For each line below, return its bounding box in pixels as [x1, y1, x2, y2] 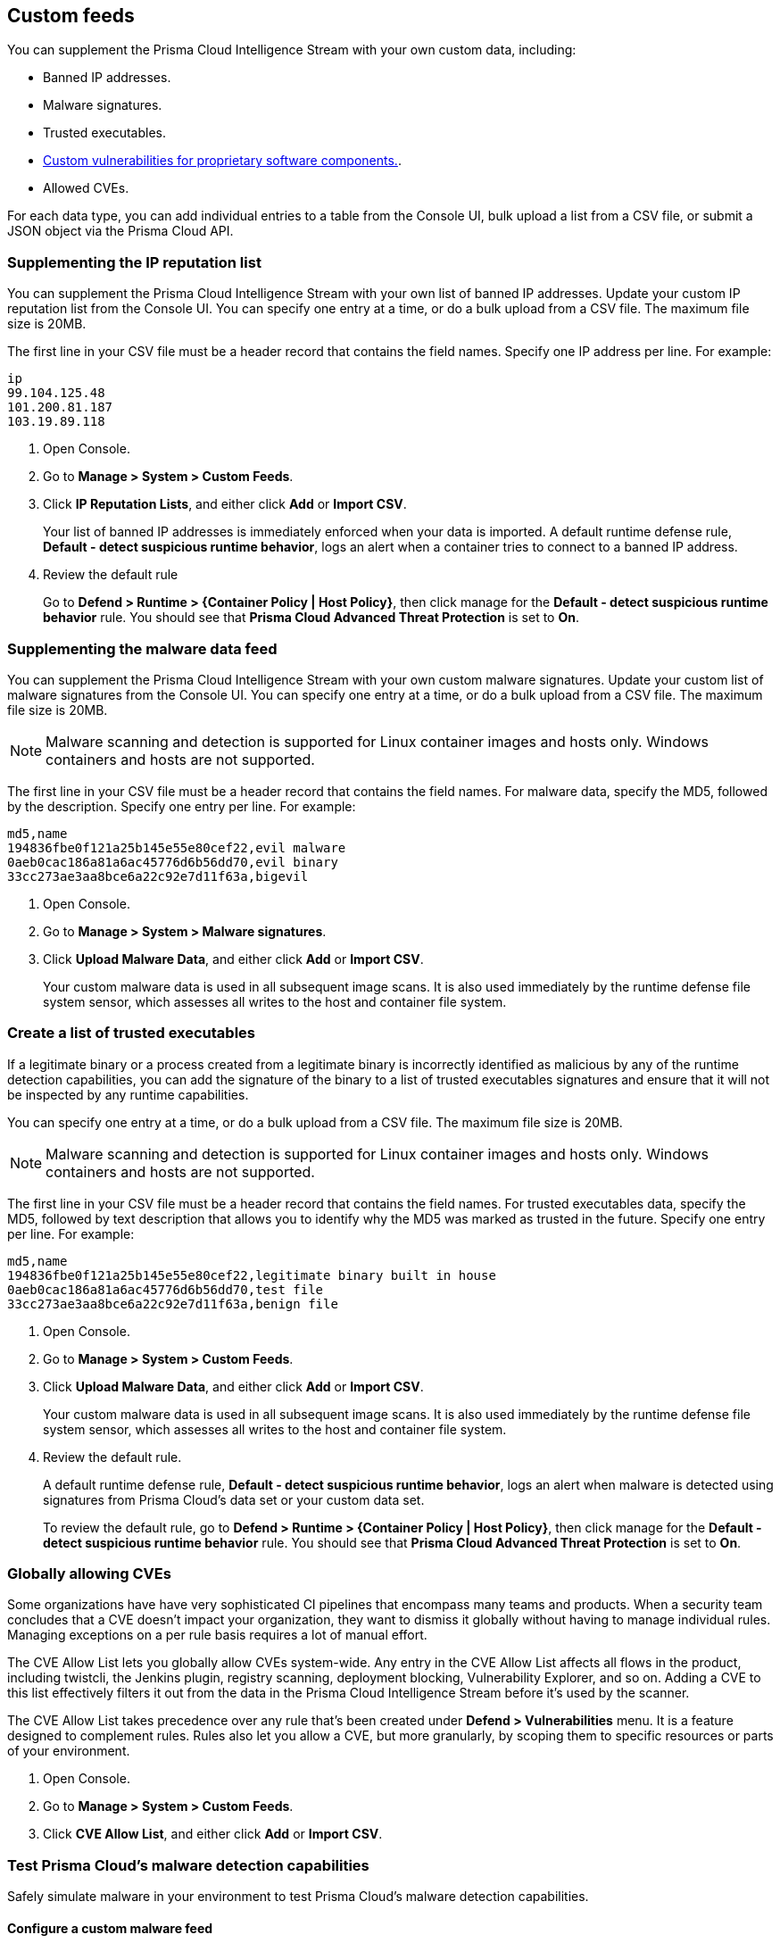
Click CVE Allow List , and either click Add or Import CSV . [43, 1826, 383, 1842]
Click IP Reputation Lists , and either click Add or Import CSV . [43, 496, 407, 512]
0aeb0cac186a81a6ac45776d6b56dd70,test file [7, 1282, 324, 1297]
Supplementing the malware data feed [7, 639, 278, 658]
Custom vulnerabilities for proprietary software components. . [43, 153, 402, 169]
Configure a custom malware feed [7, 1920, 213, 1936]
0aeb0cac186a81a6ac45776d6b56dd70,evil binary [7, 854, 338, 869]
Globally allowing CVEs [7, 1565, 171, 1583]
